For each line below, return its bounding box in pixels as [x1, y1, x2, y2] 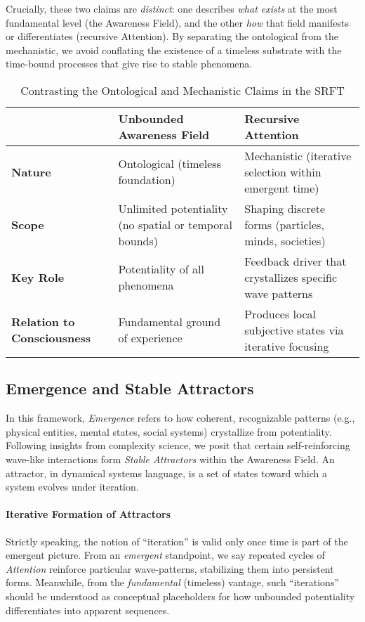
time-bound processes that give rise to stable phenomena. [6, 56, 253, 71]
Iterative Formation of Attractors [6, 507, 171, 521]
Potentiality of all [118, 261, 204, 278]
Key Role [11, 268, 65, 285]
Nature [11, 163, 51, 180]
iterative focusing [244, 337, 329, 354]
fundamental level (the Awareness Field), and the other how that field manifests [6, 15, 349, 30]
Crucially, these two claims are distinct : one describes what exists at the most [6, 1, 338, 15]
